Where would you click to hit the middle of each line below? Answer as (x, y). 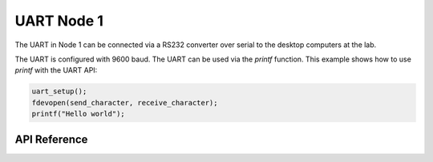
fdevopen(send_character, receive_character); (125, 103)
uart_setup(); (59, 91)
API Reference (51, 139)
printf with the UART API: (56, 70)
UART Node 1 (59, 21)
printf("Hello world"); (79, 114)
